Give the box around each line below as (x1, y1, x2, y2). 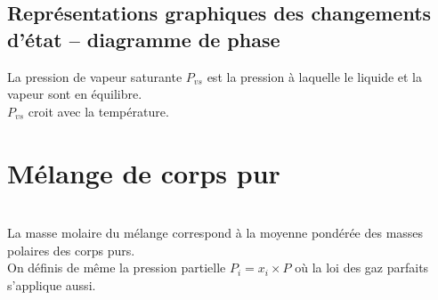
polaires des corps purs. (7, 240, 135, 259)
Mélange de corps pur (7, 154, 280, 191)
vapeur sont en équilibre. (7, 85, 142, 103)
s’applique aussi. (7, 275, 96, 294)
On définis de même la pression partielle (7, 258, 226, 277)
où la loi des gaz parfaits (295, 258, 429, 277)
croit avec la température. (28, 101, 169, 120)
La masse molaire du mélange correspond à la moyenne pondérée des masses (7, 223, 424, 242)
